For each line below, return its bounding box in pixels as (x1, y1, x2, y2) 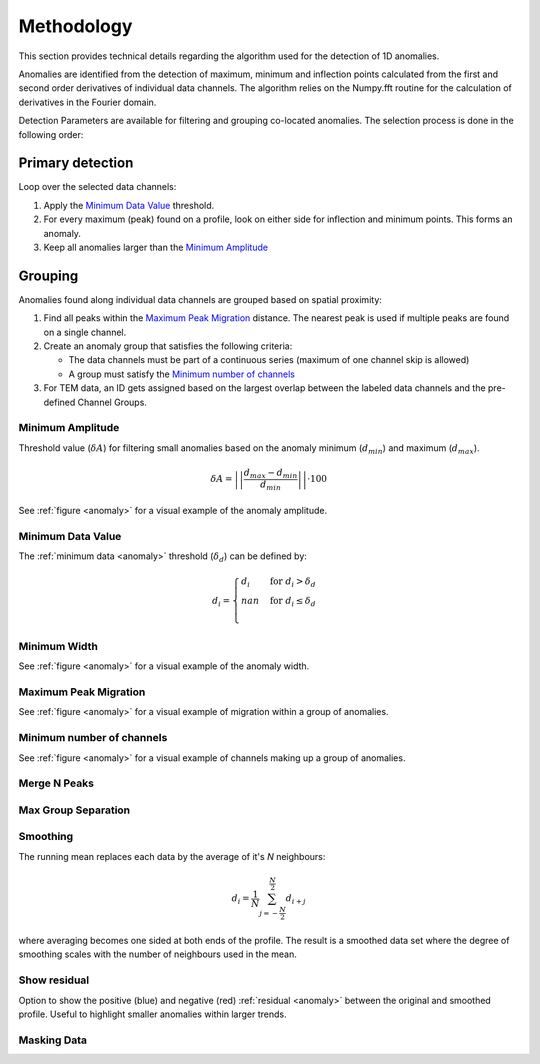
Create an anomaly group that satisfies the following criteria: (43, 340, 293, 352)
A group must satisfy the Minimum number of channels (68, 368, 295, 380)
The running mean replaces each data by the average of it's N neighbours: (18, 850, 326, 862)
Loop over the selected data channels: (18, 181, 177, 193)
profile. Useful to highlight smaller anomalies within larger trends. (18, 1008, 287, 1020)
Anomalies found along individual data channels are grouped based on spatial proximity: (18, 293, 382, 305)
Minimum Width (18, 639, 99, 653)
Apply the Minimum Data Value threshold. (43, 199, 215, 211)
